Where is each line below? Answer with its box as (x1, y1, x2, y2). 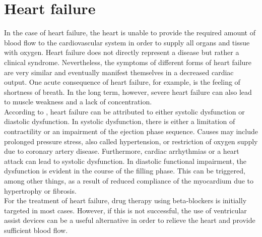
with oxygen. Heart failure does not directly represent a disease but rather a (4, 47, 239, 57)
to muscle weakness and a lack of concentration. (4, 96, 152, 107)
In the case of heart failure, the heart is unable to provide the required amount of (4, 27, 255, 38)
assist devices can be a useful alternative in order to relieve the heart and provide (4, 215, 255, 225)
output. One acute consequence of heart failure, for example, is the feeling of (4, 77, 240, 87)
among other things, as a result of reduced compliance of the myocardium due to (4, 175, 254, 186)
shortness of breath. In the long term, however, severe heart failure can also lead (4, 86, 252, 97)
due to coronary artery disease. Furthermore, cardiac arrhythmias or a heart (4, 146, 239, 156)
